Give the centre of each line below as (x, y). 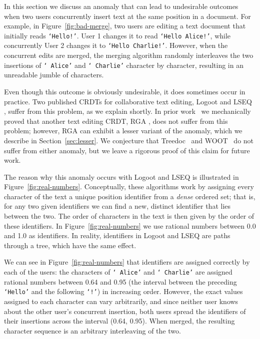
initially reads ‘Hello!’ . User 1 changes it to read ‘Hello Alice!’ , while (117, 35)
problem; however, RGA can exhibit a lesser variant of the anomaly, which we (123, 131)
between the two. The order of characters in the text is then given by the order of (129, 216)
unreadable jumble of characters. (54, 75)
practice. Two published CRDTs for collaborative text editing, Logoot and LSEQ (128, 101)
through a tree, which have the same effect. (70, 245)
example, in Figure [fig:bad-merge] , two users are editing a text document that (125, 26)
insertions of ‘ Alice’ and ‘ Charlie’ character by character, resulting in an (124, 65)
